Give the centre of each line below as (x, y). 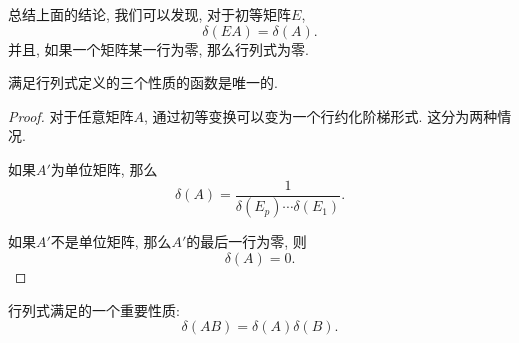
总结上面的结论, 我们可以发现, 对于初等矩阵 (150, 14)
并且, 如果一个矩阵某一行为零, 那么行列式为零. (158, 48)
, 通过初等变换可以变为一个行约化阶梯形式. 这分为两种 (321, 115)
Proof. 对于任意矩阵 (71, 115)
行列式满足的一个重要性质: (94, 309)
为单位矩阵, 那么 (104, 168)
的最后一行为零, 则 (246, 241)
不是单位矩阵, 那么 (111, 241)
